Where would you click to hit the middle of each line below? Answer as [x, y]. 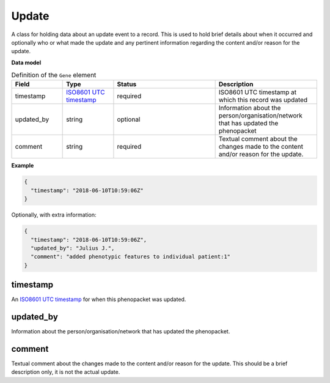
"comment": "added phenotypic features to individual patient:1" [131, 257]
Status [127, 84]
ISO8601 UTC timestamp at [258, 92]
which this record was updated [263, 100]
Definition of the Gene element [54, 75]
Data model [26, 62]
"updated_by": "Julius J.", [73, 248]
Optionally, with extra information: [54, 215]
